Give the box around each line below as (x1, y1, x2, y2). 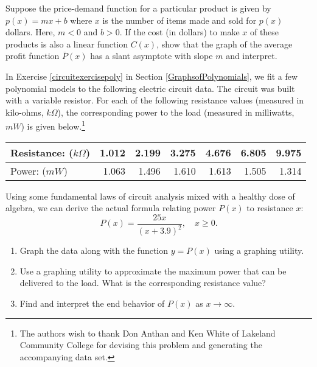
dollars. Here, (5, 26, 55, 38)
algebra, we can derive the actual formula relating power (5, 201, 216, 214)
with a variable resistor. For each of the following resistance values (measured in (5, 94, 304, 107)
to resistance (246, 201, 293, 214)
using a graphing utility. (214, 244, 304, 257)
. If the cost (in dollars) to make (119, 26, 240, 38)
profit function (5, 49, 60, 62)
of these (249, 26, 279, 38)
